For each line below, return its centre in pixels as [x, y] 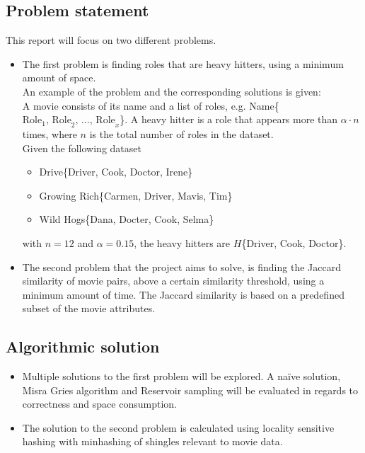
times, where [50, 133]
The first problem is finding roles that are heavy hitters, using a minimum [183, 63]
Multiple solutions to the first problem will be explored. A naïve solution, [181, 376]
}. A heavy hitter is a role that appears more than [229, 119]
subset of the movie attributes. [89, 308]
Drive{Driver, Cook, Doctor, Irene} [116, 172]
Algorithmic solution [83, 346]
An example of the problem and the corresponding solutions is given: [172, 91]
